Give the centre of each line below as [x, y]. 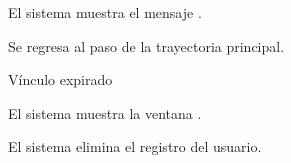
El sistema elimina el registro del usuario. [135, 146]
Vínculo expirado [60, 79]
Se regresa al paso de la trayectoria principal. [146, 45]
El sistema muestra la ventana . [105, 112]
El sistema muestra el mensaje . [105, 12]
